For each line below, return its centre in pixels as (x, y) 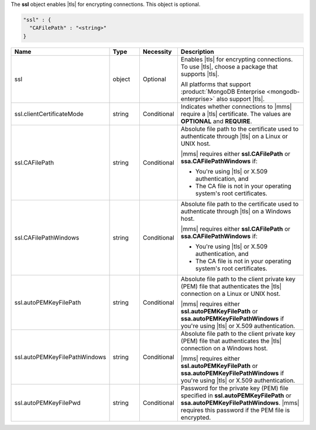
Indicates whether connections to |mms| (236, 107)
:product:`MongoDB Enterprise (223, 91)
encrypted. (196, 417)
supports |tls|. (200, 74)
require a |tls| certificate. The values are (236, 114)
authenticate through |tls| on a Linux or (234, 136)
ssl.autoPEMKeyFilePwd (48, 402)
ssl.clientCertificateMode (49, 114)
